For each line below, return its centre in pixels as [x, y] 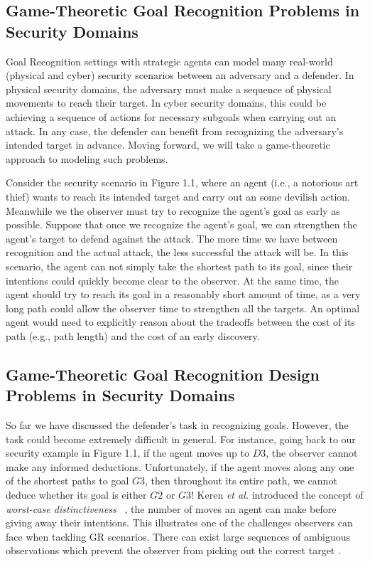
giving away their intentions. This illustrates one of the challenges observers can [179, 523]
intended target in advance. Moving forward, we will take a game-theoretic [168, 145]
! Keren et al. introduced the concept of [277, 495]
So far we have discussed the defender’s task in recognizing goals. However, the [177, 425]
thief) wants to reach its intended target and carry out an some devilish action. [178, 196]
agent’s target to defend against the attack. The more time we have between [172, 238]
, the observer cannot [312, 453]
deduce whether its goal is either [76, 495]
